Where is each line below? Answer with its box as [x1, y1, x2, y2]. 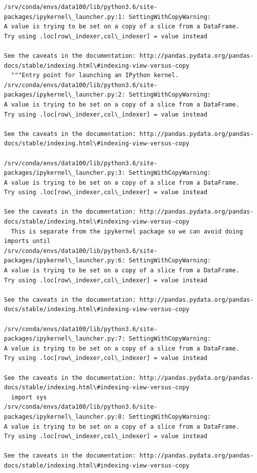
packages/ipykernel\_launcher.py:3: [4, 169, 126, 177]
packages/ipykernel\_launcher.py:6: [4, 257, 126, 264]
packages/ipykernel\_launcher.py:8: [4, 413, 126, 420]
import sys [11, 393, 47, 401]
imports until [4, 237, 51, 245]
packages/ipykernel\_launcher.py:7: [4, 335, 126, 343]
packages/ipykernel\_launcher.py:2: [4, 91, 126, 99]
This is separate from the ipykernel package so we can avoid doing [11, 228, 243, 235]
